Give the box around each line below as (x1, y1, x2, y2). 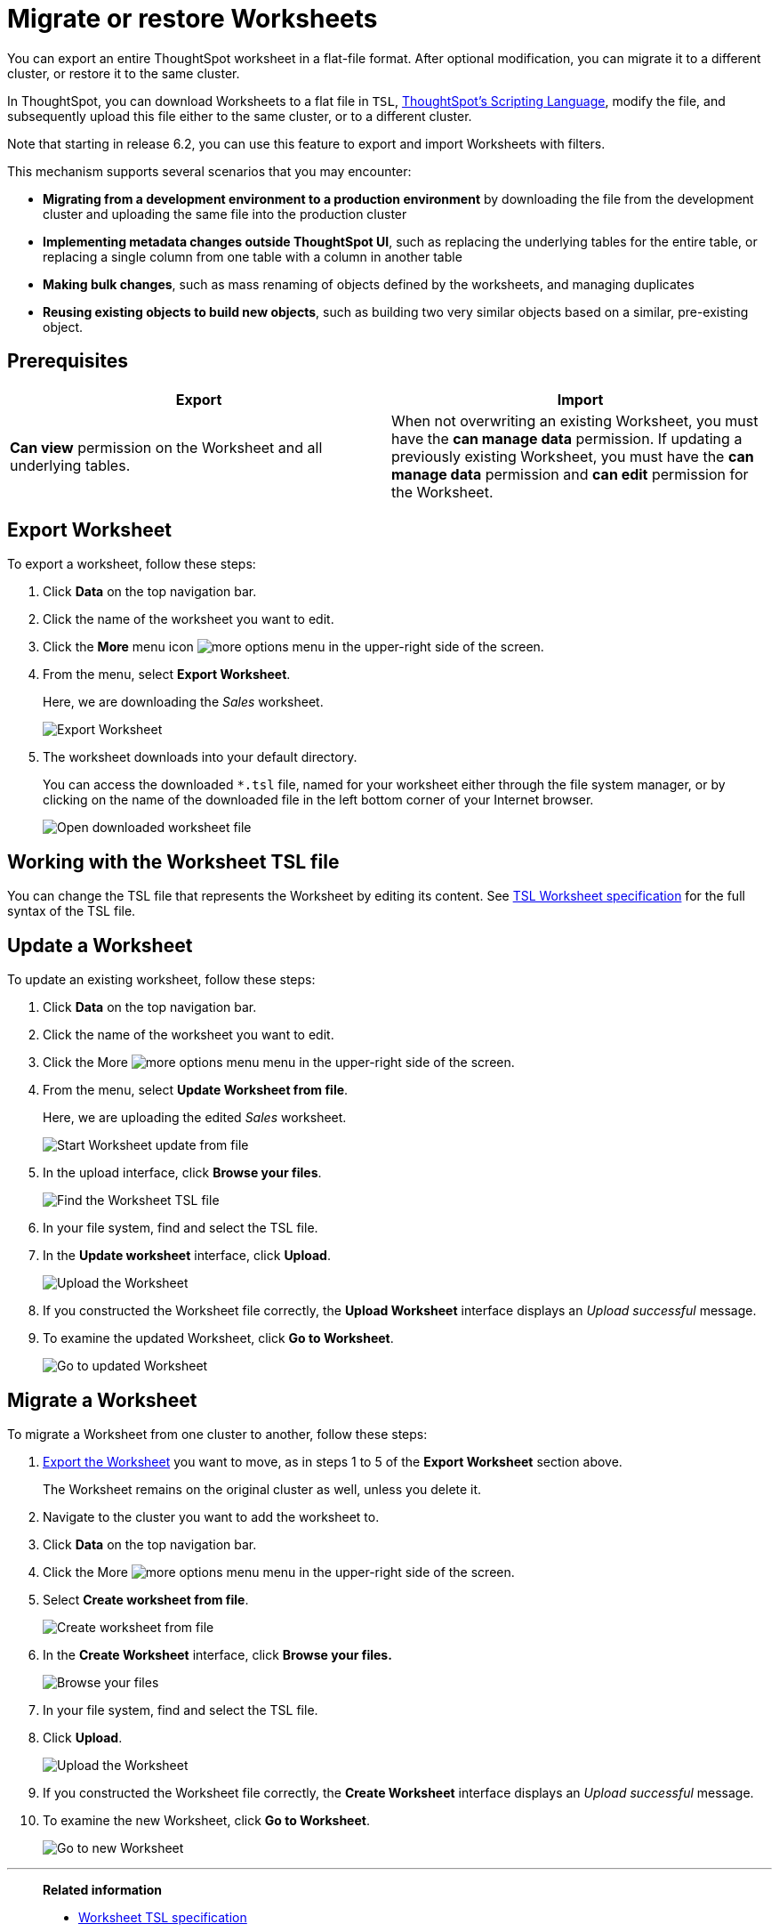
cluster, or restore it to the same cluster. (7, 65, 240, 81)
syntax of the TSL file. (7, 903, 136, 919)
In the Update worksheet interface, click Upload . (43, 1248, 331, 1264)
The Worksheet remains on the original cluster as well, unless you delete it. (43, 1481, 482, 1497)
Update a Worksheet (7, 934, 193, 957)
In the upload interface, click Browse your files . (43, 1165, 322, 1181)
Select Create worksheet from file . (43, 1591, 249, 1607)
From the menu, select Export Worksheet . (43, 667, 291, 683)
